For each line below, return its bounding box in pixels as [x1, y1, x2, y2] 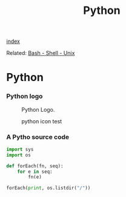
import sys [6, 146, 34, 152]
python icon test [21, 117, 62, 124]
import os [6, 152, 31, 158]
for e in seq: [17, 169, 53, 175]
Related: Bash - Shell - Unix [6, 50, 75, 57]
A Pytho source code [6, 132, 70, 141]
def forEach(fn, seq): [6, 163, 64, 169]
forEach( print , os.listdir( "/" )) [6, 185, 91, 191]
